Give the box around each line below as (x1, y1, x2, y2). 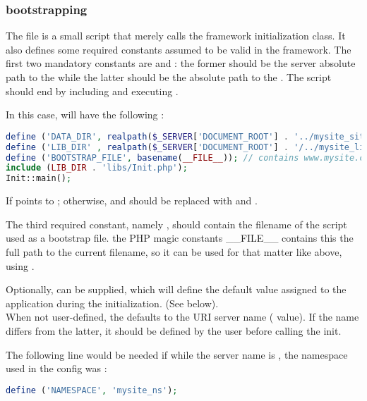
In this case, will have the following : (6, 107, 164, 122)
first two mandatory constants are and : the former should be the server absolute (6, 56, 356, 70)
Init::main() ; (6, 173, 72, 184)
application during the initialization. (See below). (6, 295, 219, 310)
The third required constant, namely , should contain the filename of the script (6, 216, 347, 231)
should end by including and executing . (6, 83, 179, 98)
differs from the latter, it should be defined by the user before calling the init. (6, 323, 342, 338)
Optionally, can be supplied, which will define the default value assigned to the (6, 282, 347, 297)
